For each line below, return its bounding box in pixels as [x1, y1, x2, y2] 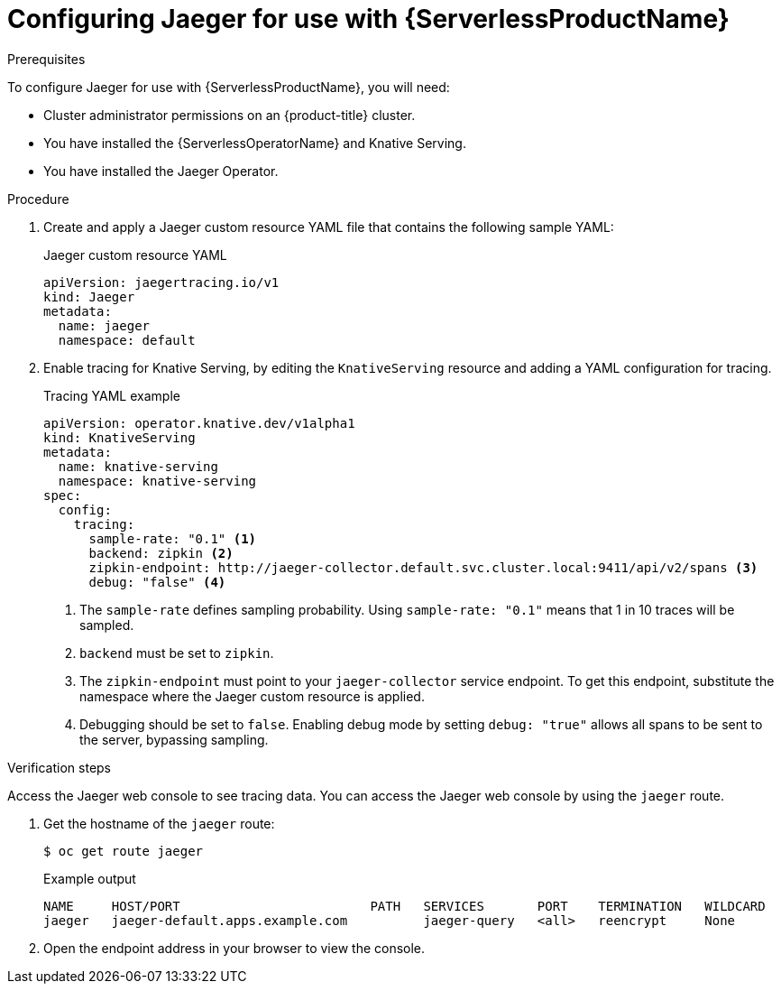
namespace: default [58, 332, 196, 347]
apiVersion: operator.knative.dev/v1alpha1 [43, 415, 355, 431]
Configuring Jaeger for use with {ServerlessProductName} [7, 4, 730, 34]
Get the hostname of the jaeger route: [43, 815, 275, 831]
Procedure [7, 190, 69, 207]
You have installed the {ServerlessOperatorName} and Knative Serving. [43, 134, 466, 151]
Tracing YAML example [43, 387, 180, 403]
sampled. [79, 616, 134, 633]
